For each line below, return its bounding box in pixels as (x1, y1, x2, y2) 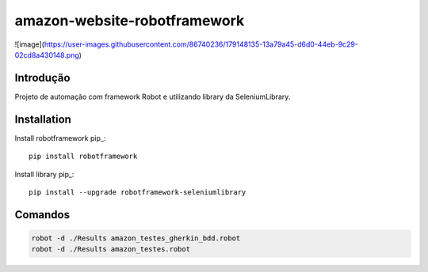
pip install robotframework (29, 152, 138, 161)
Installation (14, 112, 71, 126)
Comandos (14, 208, 71, 221)
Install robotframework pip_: (14, 133, 106, 142)
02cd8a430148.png (14, 50, 79, 59)
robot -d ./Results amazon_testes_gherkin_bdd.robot (31, 233, 241, 243)
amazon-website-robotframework (14, 12, 245, 29)
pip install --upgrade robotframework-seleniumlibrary (29, 187, 246, 197)
